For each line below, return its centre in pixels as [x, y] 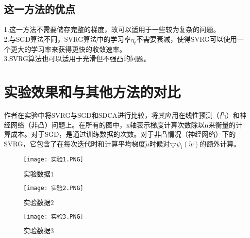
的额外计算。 [220, 143]
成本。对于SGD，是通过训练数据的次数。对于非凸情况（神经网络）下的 [123, 134]
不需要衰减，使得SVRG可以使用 [187, 39]
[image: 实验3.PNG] [54, 216]
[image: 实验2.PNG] [54, 188]
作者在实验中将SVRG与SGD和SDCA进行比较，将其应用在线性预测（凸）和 [122, 115]
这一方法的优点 [40, 9]
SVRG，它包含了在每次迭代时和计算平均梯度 [75, 143]
